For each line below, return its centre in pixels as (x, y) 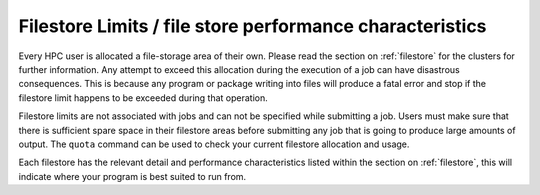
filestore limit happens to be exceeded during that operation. (143, 97)
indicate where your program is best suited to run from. (132, 176)
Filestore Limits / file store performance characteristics (252, 26)
